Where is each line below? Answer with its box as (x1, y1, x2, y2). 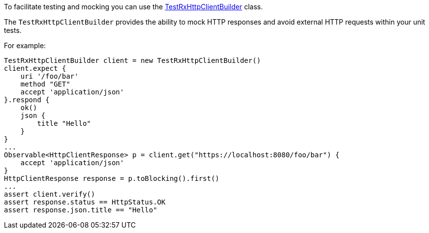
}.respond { (4, 96, 50, 104)
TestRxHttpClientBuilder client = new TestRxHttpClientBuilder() (4, 57, 261, 64)
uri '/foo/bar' (20, 72, 79, 80)
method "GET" (20, 80, 70, 88)
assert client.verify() (4, 190, 95, 198)
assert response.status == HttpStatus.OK (4, 198, 166, 206)
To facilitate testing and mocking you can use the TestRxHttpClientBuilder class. (4, 2, 263, 11)
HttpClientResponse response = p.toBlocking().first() (4, 175, 220, 182)
